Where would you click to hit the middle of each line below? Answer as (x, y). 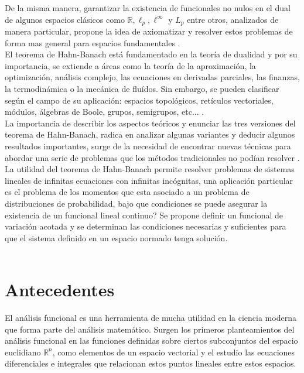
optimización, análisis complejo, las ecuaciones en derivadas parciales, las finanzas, (152, 77)
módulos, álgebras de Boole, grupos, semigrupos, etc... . (105, 112)
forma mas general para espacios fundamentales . (93, 42)
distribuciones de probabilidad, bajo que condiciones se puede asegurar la (136, 203)
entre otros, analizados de (233, 19)
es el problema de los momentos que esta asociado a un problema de (127, 192)
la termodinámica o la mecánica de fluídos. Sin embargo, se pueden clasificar (142, 89)
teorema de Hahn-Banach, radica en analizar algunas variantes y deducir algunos (150, 134)
